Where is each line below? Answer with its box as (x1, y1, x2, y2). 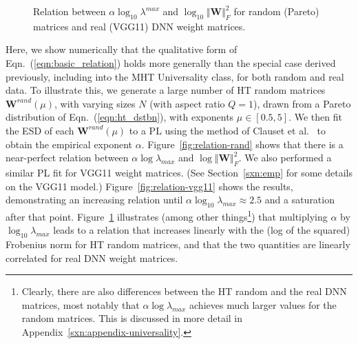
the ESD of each (6, 123, 74, 137)
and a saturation (264, 192, 335, 207)
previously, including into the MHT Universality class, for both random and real (6, 69, 344, 83)
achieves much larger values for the (189, 297, 337, 312)
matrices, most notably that (21, 297, 140, 312)
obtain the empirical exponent (6, 136, 133, 151)
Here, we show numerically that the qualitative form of (6, 42, 238, 57)
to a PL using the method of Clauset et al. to (129, 123, 326, 137)
